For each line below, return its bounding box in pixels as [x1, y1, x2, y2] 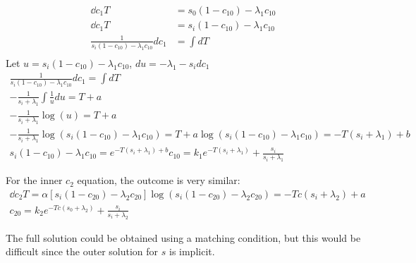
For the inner [6, 173, 63, 188]
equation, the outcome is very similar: [77, 173, 240, 188]
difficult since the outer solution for [6, 244, 159, 259]
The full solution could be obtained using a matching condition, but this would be [6, 230, 361, 245]
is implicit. [169, 244, 215, 259]
